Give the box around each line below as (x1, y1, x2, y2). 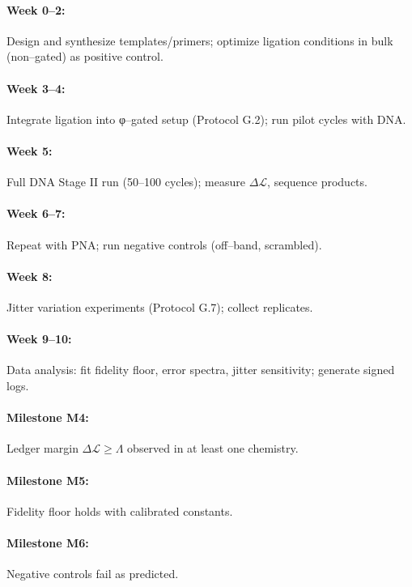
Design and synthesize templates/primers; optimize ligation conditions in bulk (6, 32, 393, 49)
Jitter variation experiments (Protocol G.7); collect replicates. (6, 298, 313, 315)
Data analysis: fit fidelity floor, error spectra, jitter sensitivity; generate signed (6, 361, 395, 378)
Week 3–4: (6, 79, 66, 96)
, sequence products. (267, 173, 367, 190)
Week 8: (6, 267, 53, 284)
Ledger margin (6, 440, 79, 457)
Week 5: (6, 142, 53, 159)
